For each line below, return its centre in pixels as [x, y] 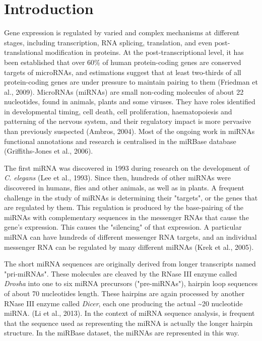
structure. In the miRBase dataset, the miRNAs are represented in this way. [122, 333]
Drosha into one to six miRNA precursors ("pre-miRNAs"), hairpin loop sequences [131, 283]
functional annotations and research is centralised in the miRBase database [120, 141]
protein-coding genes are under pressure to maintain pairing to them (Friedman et [131, 82]
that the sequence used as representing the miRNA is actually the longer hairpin [128, 323]
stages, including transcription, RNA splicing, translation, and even [108, 42]
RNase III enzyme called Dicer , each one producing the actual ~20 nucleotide [123, 303]
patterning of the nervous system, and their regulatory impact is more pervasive [128, 121]
